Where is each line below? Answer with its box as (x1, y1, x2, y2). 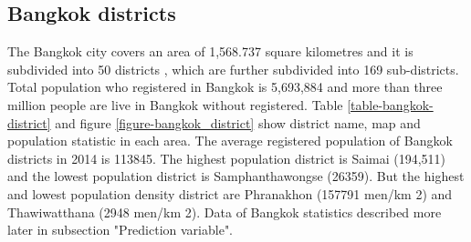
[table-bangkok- (347, 95, 434, 114)
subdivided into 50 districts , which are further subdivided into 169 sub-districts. (7, 59, 459, 78)
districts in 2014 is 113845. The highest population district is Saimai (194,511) (7, 148, 446, 167)
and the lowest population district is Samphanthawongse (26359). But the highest (7, 166, 465, 186)
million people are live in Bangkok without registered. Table (7, 95, 343, 114)
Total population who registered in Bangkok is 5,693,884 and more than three (7, 77, 443, 96)
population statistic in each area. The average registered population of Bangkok (7, 131, 453, 150)
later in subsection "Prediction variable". (7, 220, 234, 239)
